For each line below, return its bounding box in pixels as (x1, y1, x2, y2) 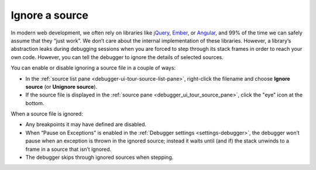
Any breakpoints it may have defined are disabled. (25, 121, 146, 128)
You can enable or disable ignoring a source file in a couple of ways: (11, 64, 176, 71)
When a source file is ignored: (11, 110, 83, 117)
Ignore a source (11, 9, 89, 22)
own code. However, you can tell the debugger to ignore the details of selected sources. (11, 53, 224, 61)
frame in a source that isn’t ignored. (25, 145, 112, 152)
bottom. (25, 99, 44, 106)
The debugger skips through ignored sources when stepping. (25, 154, 174, 161)
